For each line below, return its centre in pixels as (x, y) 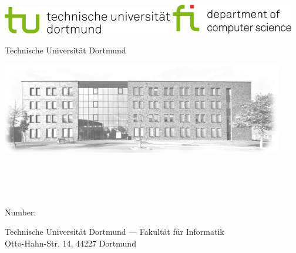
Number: (21, 212)
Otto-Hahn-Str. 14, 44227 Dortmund (70, 243)
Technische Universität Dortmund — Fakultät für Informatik (115, 232)
